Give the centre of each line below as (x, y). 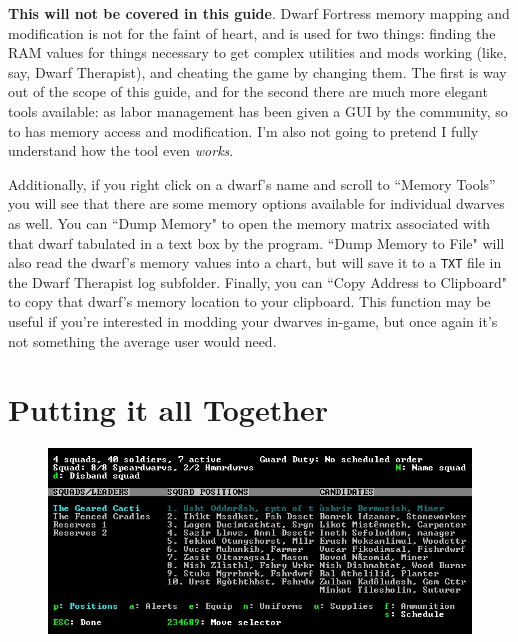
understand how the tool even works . (121, 150)
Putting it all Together (168, 409)
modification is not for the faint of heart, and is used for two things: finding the (252, 32)
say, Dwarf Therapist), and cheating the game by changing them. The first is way (257, 71)
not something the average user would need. (142, 340)
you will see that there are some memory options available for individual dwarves (256, 203)
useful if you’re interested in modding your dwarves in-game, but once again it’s (253, 320)
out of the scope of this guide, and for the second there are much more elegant (248, 91)
